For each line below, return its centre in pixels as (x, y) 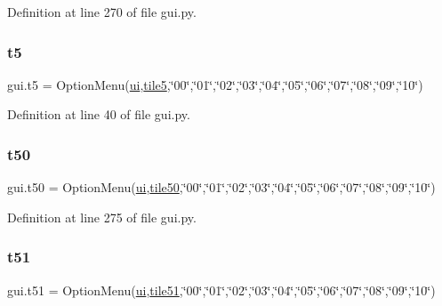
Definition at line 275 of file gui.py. (102, 217)
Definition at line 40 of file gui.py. (99, 114)
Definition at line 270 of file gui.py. (102, 12)
